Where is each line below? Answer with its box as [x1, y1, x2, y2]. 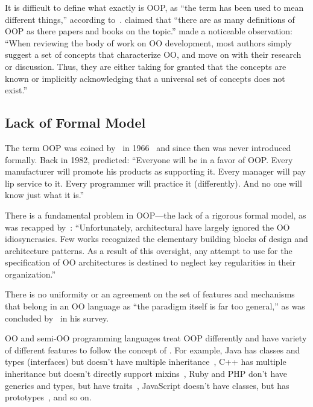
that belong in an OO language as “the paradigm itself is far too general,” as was [5, 300, 305, 312]
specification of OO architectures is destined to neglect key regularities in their [5, 256, 296, 269]
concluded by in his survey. [5, 311, 109, 324]
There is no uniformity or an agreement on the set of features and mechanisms [5, 288, 295, 300]
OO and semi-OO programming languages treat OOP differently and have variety [5, 332, 307, 344]
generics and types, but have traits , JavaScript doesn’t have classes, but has [5, 379, 289, 391]
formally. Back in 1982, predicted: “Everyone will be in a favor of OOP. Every [5, 153, 293, 166]
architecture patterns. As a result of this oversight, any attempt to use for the [5, 244, 292, 256]
